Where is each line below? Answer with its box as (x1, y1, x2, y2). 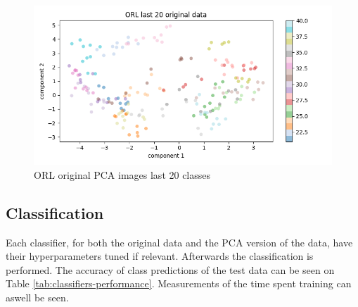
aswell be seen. (6, 289, 69, 304)
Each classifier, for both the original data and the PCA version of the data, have (6, 234, 353, 249)
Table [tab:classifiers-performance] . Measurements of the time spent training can (6, 276, 352, 291)
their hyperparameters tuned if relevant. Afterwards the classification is (6, 249, 314, 263)
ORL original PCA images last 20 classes (34, 167, 211, 182)
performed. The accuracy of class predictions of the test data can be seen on (6, 262, 335, 277)
